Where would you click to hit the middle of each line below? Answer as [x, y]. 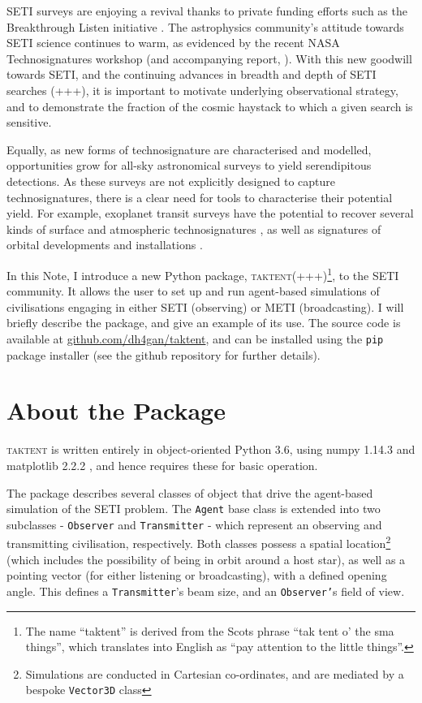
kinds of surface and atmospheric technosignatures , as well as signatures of [194, 229]
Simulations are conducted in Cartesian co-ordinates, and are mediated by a [215, 673]
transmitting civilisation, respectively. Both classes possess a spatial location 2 [199, 542]
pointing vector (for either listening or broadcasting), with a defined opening [197, 575]
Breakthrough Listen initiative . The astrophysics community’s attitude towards [205, 26]
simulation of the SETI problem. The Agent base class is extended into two [194, 509]
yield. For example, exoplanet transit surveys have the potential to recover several [210, 213]
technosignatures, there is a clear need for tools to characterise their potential [200, 197]
